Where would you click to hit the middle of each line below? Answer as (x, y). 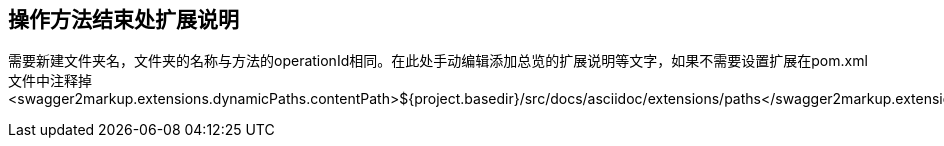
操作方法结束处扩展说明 (123, 19)
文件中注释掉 (50, 81)
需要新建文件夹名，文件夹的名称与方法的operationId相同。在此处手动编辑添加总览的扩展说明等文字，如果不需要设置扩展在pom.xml (438, 61)
